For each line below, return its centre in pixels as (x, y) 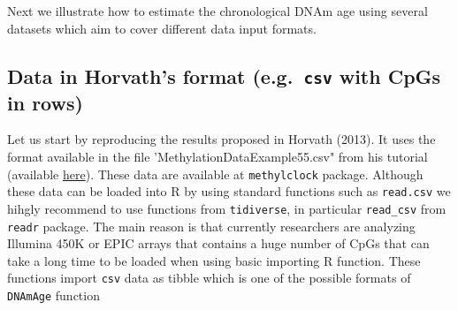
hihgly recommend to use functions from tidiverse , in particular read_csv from (227, 208)
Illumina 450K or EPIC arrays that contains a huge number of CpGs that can (218, 243)
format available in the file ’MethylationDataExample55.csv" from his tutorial (218, 156)
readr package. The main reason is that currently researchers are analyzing (211, 226)
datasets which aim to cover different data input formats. (162, 28)
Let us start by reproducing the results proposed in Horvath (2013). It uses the (221, 139)
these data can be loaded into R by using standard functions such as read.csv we (229, 191)
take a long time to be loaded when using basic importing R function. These (214, 260)
